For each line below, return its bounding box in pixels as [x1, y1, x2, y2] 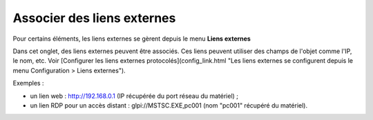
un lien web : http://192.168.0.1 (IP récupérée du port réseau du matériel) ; [30, 92, 238, 100]
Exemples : [12, 79, 44, 88]
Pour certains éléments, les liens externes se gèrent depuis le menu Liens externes [12, 34, 251, 43]
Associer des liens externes [12, 10, 176, 26]
